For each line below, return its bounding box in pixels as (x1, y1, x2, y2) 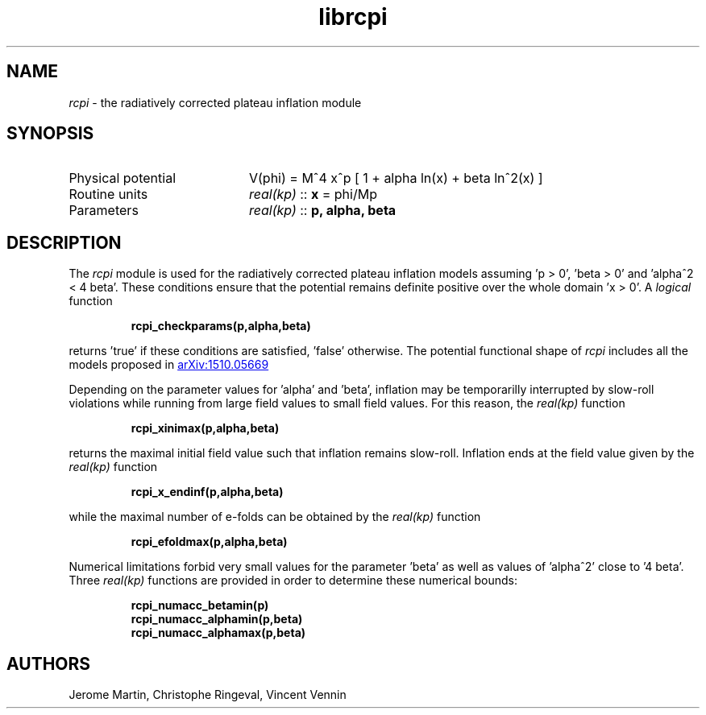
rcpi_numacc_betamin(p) (131, 598, 269, 613)
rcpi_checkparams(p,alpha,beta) (131, 319, 311, 333)
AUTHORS (6, 653, 91, 674)
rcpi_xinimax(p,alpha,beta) (131, 421, 280, 436)
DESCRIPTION (6, 232, 122, 253)
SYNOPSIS (6, 123, 94, 144)
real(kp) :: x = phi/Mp (248, 186, 377, 203)
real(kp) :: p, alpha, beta (248, 202, 397, 219)
